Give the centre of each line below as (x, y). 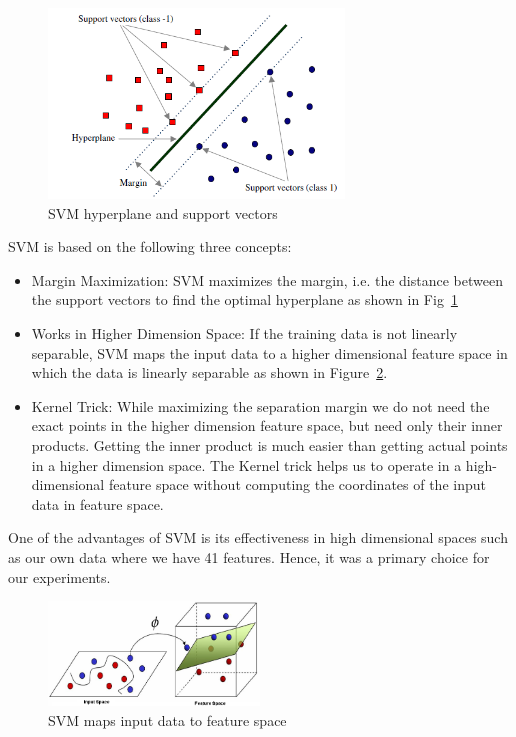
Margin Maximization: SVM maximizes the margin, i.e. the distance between (267, 279)
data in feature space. (97, 503)
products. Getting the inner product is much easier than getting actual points (269, 444)
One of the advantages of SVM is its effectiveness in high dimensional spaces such (258, 537)
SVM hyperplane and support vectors (163, 212)
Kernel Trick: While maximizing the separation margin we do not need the (260, 405)
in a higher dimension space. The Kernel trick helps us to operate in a (246, 464)
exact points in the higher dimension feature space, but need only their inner (267, 425)
